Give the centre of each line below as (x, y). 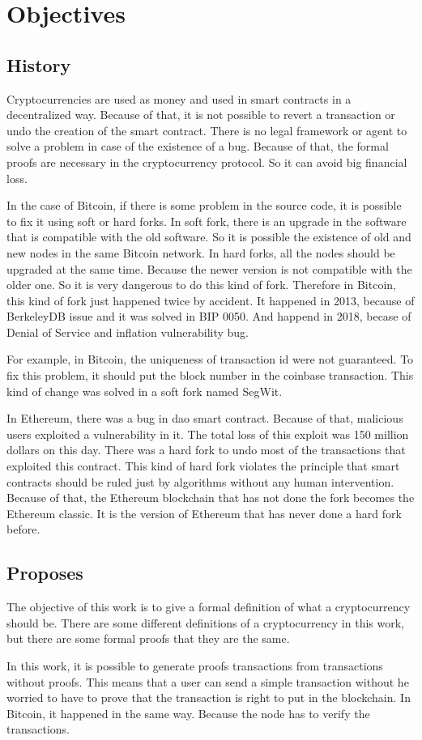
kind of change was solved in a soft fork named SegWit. (145, 391)
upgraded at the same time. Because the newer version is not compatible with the (209, 268)
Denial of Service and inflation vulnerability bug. (128, 332)
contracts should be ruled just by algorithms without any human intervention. (200, 481)
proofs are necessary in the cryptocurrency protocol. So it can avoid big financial (207, 162)
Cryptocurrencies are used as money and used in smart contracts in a (179, 98)
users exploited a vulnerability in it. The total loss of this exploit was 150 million (208, 434)
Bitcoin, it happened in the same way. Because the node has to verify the (188, 713)
